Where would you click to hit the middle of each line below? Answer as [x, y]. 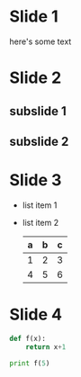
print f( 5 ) [30, 363]
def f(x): [28, 338]
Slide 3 [36, 180]
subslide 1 [38, 111]
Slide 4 [36, 314]
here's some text [40, 41]
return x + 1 [46, 347]
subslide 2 [39, 141]
